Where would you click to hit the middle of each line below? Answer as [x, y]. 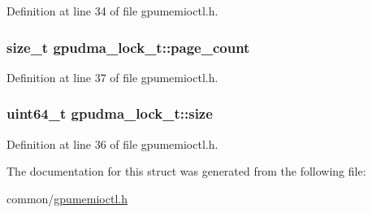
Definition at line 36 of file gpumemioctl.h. [112, 143]
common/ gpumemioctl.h [67, 198]
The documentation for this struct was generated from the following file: [186, 171]
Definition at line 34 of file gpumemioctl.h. [112, 11]
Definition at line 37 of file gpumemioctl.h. [112, 77]
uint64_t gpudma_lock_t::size [110, 113]
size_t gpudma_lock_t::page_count [128, 47]
